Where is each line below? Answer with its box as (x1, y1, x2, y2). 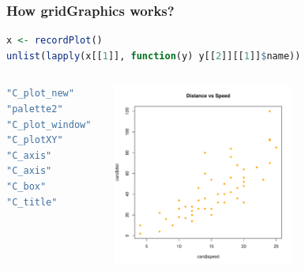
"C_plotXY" (6, 134, 63, 146)
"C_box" (6, 180, 47, 192)
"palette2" (6, 104, 63, 115)
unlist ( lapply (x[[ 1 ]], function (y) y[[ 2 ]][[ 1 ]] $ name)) (6, 50, 301, 62)
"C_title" (6, 196, 58, 208)
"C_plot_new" (6, 88, 74, 100)
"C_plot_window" (6, 119, 92, 130)
